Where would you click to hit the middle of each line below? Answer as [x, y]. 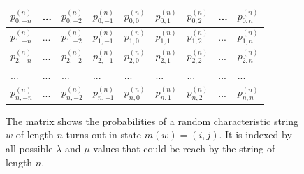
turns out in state [104, 135]
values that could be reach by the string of [184, 148]
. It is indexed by [255, 135]
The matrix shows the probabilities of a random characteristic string [152, 121]
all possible [29, 148]
